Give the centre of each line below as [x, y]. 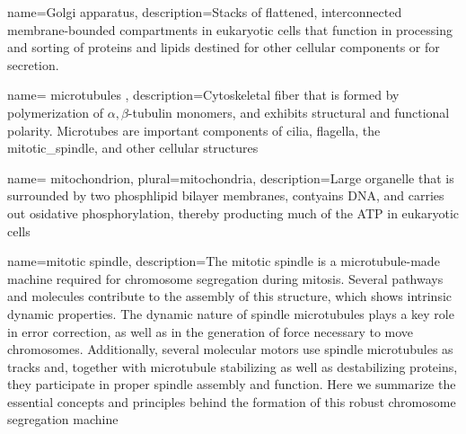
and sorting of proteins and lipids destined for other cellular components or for [224, 47]
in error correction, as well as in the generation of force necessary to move [211, 331]
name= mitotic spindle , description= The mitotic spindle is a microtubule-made [224, 261]
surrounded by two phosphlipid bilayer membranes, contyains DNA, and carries [226, 195]
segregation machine [63, 419]
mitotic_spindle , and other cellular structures [133, 148]
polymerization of [56, 112]
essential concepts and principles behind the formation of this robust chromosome [232, 401]
